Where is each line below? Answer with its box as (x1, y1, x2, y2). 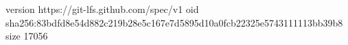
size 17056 (5, 29, 48, 43)
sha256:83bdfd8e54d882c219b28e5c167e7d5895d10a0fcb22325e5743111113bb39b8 (5, 15, 343, 29)
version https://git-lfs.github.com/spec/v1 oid (5, 2, 199, 16)
